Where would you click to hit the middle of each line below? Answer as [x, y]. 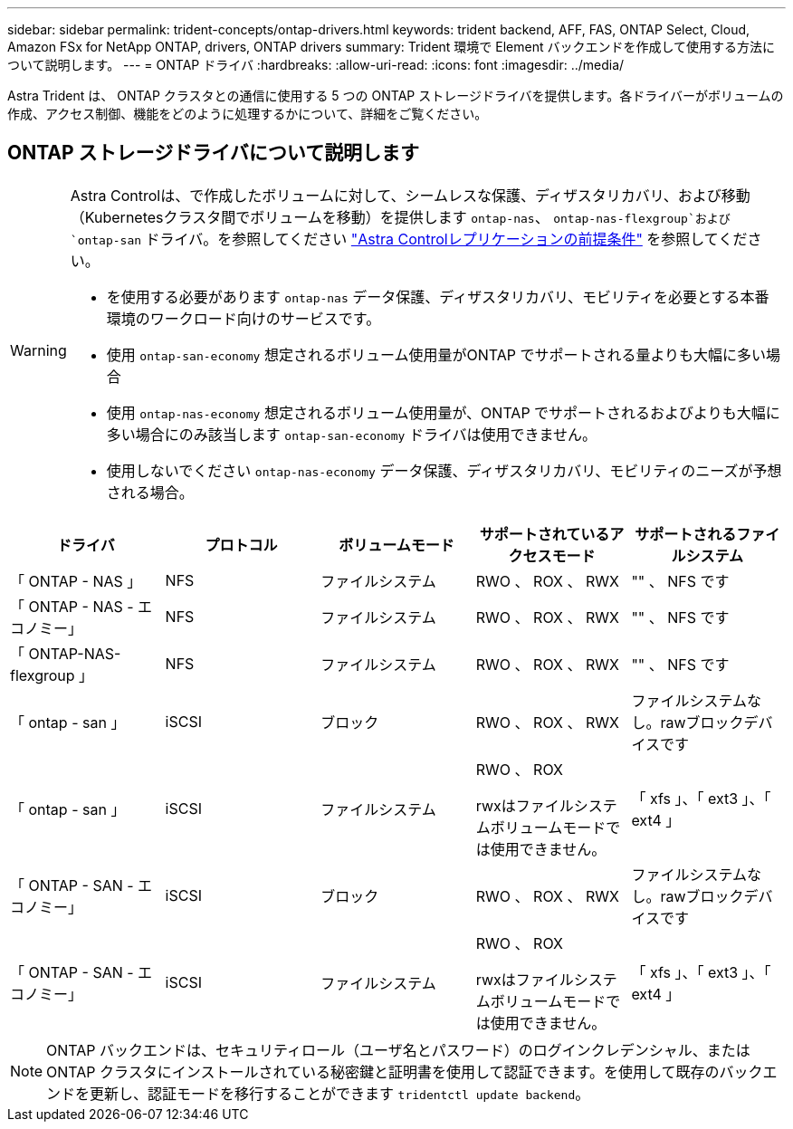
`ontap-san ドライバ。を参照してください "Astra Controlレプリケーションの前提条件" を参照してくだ [409, 239]
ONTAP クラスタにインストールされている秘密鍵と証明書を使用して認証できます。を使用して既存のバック [405, 1072]
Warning [38, 350]
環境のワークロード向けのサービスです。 [244, 318]
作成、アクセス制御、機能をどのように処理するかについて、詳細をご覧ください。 [248, 114]
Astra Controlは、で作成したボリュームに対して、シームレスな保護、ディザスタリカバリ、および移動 [410, 195]
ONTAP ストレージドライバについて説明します [214, 153]
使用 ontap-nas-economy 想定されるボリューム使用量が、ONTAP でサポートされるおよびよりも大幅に [443, 412]
